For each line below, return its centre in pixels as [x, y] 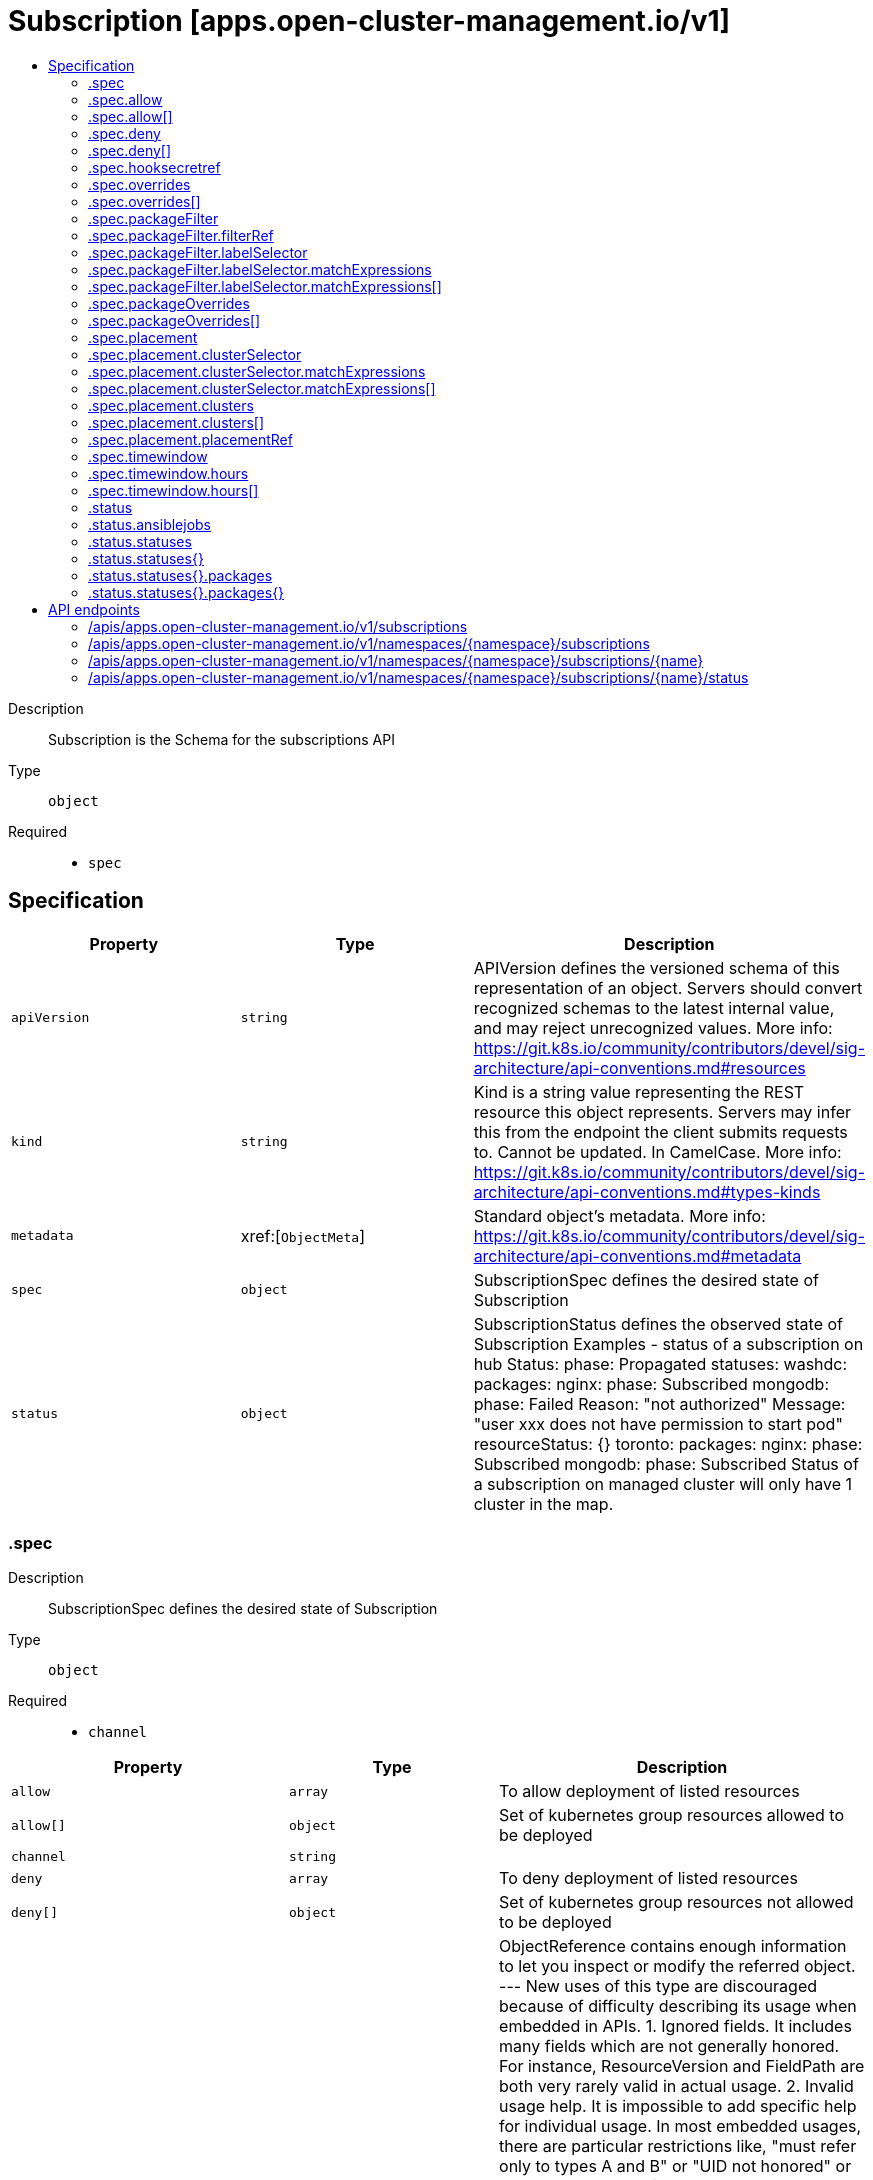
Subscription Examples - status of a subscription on [668, 1343]
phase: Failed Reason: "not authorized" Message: [659, 1403]
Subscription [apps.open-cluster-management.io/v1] [369, 21]
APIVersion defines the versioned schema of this [656, 967]
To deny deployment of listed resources [648, 1878]
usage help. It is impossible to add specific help [678, 2106]
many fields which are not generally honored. [669, 2046]
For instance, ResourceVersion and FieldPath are [682, 2066]
